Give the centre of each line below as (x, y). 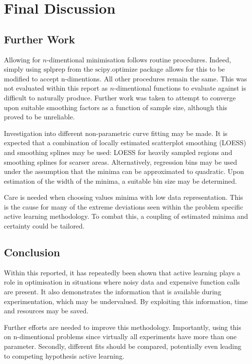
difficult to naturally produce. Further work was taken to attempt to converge (120, 97)
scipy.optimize (116, 70)
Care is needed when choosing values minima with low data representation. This (124, 197)
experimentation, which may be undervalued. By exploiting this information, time (126, 301)
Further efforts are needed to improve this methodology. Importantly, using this (123, 327)
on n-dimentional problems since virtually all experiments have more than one (120, 336)
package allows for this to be (182, 69)
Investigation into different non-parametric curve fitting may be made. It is (116, 133)
